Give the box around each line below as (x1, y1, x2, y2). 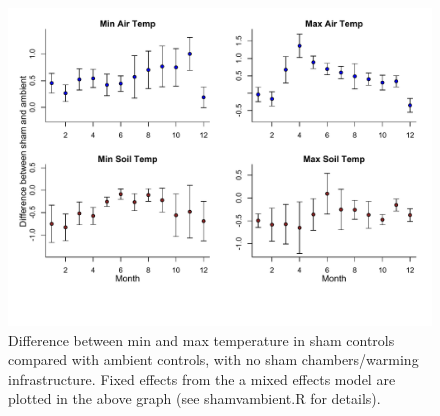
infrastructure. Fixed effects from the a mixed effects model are (8, 368, 396, 389)
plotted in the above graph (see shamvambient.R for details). (8, 388, 381, 409)
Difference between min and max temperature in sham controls (8, 329, 395, 350)
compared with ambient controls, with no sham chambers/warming (8, 349, 419, 370)
